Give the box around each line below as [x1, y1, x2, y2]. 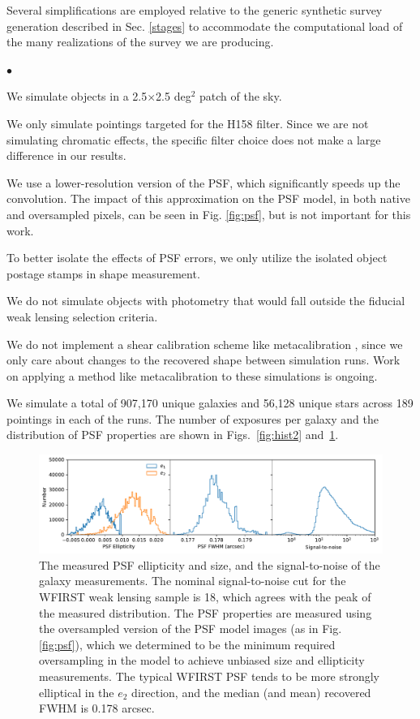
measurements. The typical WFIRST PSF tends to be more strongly [39, 667, 380, 684]
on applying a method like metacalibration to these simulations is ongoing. [6, 367, 378, 384]
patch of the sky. [199, 88, 282, 105]
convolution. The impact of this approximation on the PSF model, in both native [6, 190, 410, 207]
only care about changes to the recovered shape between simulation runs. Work [6, 351, 401, 368]
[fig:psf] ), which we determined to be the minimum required [39, 635, 336, 652]
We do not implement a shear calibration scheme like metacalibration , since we [6, 335, 403, 352]
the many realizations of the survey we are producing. [6, 33, 274, 50]
